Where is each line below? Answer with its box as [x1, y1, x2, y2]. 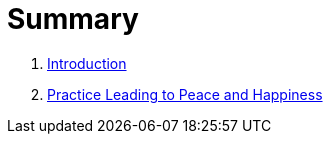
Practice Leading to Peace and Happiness [47, 85, 323, 103]
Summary [7, 2, 139, 36]
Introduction [47, 54, 127, 72]
